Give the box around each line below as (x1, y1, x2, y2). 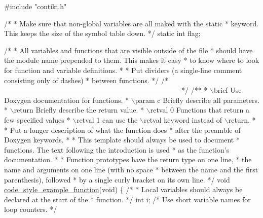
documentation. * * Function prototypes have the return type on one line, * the (4, 154, 252, 165)
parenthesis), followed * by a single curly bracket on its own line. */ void (4, 174, 230, 185)
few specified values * (4, 114, 70, 125)
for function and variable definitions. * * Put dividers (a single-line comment (4, 64, 242, 75)
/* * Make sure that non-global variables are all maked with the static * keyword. (4, 18, 259, 28)
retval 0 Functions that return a (150, 104, 249, 115)
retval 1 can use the (77, 114, 138, 125)
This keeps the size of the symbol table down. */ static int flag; (4, 28, 201, 39)
